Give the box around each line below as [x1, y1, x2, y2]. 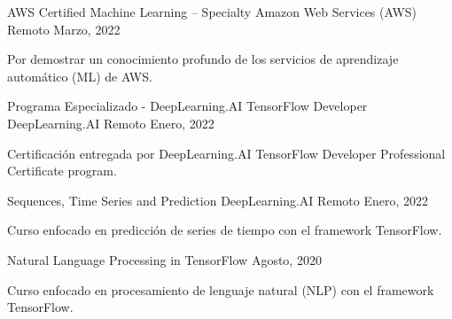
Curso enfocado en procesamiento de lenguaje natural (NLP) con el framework [7, 280, 434, 299]
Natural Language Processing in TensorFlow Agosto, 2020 [7, 250, 322, 268]
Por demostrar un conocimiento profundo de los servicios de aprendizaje [7, 50, 399, 68]
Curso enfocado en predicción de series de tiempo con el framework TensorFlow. [7, 221, 442, 239]
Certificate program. [7, 161, 117, 180]
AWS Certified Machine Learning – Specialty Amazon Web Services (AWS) [7, 3, 417, 20]
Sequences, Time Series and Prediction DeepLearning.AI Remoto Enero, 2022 [7, 191, 428, 209]
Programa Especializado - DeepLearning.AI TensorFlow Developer [7, 97, 368, 115]
